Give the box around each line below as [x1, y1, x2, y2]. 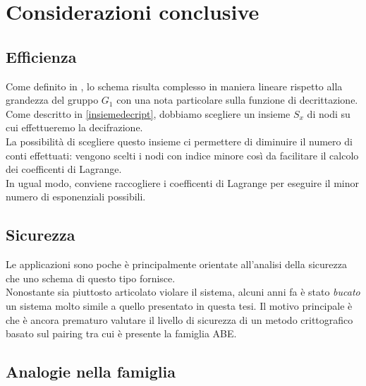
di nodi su [307, 106, 350, 121]
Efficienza [6, 45, 77, 67]
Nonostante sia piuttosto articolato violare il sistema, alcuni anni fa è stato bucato [6, 284, 360, 299]
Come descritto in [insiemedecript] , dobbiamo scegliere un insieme [6, 106, 291, 121]
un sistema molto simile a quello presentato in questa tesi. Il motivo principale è [6, 298, 353, 313]
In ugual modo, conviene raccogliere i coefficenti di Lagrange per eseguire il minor [6, 175, 359, 190]
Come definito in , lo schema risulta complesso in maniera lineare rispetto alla [6, 78, 343, 93]
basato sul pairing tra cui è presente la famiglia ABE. [6, 326, 237, 341]
